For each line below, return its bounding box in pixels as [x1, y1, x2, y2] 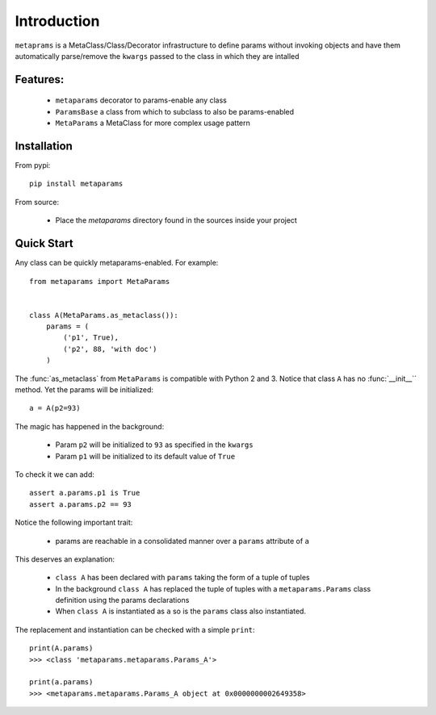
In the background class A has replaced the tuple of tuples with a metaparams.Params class [55, 583, 371, 593]
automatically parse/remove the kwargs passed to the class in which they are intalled [15, 51, 300, 61]
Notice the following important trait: [15, 517, 133, 528]
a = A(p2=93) [29, 403, 81, 413]
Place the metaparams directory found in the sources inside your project [55, 215, 298, 225]
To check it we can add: [15, 469, 94, 479]
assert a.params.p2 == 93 [29, 500, 132, 508]
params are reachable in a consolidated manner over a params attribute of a [55, 536, 310, 546]
